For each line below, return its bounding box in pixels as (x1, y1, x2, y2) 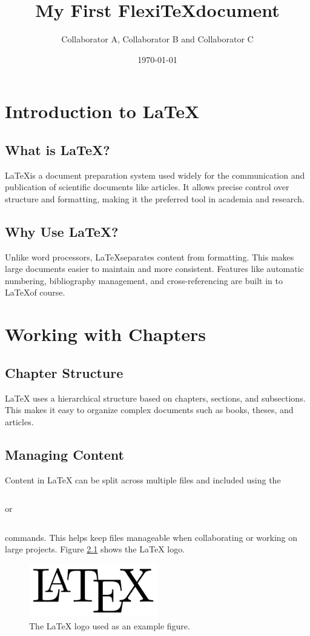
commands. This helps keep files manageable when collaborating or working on (5, 531, 298, 543)
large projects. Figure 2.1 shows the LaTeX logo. (5, 543, 185, 555)
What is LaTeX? (5, 140, 110, 159)
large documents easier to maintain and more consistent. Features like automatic (5, 262, 304, 275)
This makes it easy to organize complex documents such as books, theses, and (5, 403, 294, 416)
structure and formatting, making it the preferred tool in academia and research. (5, 192, 305, 205)
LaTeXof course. (5, 286, 65, 299)
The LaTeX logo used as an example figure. (29, 619, 190, 632)
